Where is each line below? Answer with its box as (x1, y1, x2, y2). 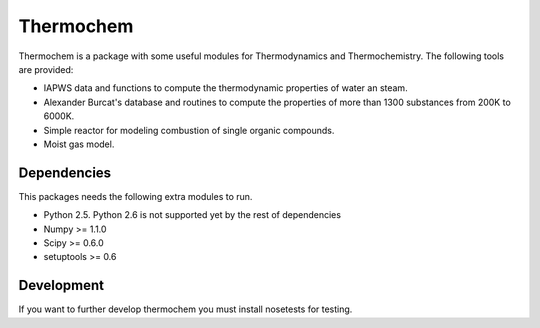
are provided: (18, 63, 74, 75)
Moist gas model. (43, 138, 115, 150)
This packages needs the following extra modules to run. (18, 190, 253, 202)
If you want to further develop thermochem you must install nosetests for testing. (18, 303, 353, 315)
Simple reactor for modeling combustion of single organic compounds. (43, 124, 335, 136)
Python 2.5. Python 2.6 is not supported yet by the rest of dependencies (43, 209, 342, 221)
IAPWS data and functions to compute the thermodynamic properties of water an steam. (43, 82, 409, 94)
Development (18, 277, 105, 294)
